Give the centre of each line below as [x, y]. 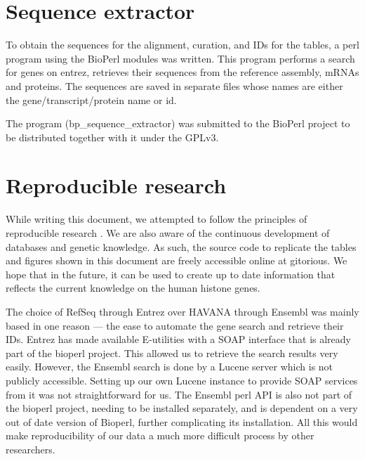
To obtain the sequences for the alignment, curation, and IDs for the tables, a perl [182, 45]
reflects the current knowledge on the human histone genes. [133, 288]
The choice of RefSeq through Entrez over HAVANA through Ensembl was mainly [182, 311]
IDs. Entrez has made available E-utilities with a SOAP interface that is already [178, 339]
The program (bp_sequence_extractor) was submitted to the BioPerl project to [178, 123]
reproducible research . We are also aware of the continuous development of [168, 233]
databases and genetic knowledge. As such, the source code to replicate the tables [181, 246]
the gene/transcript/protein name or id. [91, 99]
